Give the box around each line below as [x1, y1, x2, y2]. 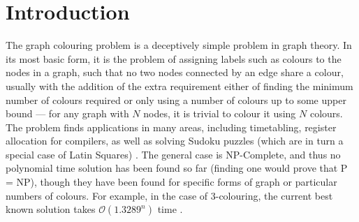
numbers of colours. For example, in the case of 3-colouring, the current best [6, 188, 333, 202]
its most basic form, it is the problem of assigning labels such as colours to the [6, 51, 342, 66]
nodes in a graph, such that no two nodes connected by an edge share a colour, [6, 65, 344, 80]
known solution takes [6, 202, 96, 216]
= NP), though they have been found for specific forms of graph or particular [6, 175, 337, 189]
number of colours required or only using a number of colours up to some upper [6, 92, 346, 107]
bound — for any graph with [6, 106, 129, 121]
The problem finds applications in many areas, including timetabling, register [6, 119, 337, 134]
